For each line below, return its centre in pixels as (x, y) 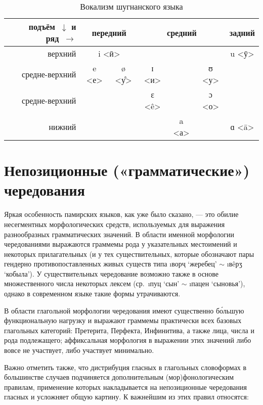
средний (182, 32)
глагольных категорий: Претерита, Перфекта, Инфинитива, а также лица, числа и (129, 330)
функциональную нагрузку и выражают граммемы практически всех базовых (123, 320)
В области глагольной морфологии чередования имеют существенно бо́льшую (124, 310)
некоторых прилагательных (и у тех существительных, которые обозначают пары (129, 254)
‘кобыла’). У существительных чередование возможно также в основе (112, 273)
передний (109, 32)
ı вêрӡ (234, 264)
